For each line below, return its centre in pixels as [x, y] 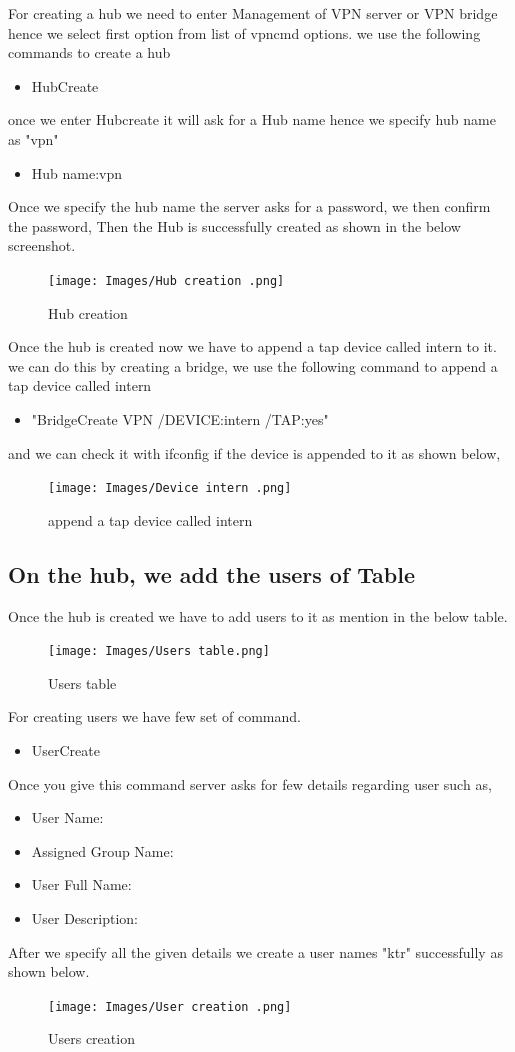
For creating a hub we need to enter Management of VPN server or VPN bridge [253, 13]
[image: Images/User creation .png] [170, 1006]
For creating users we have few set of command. [154, 716]
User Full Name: [81, 884]
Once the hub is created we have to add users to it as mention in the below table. [258, 615]
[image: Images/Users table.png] [159, 651]
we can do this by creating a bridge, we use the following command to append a [253, 365]
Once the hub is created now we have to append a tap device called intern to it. [252, 346]
